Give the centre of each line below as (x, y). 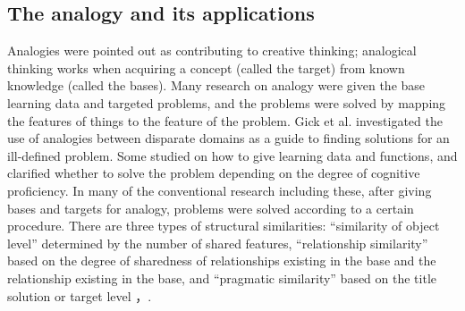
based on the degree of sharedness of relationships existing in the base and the (222, 261)
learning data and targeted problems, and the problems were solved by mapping (227, 102)
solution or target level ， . (80, 295)
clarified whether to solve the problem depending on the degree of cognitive (214, 173)
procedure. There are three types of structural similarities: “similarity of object (224, 226)
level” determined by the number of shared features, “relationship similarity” (218, 243)
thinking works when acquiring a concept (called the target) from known (206, 67)
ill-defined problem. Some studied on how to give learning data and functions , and (232, 155)
